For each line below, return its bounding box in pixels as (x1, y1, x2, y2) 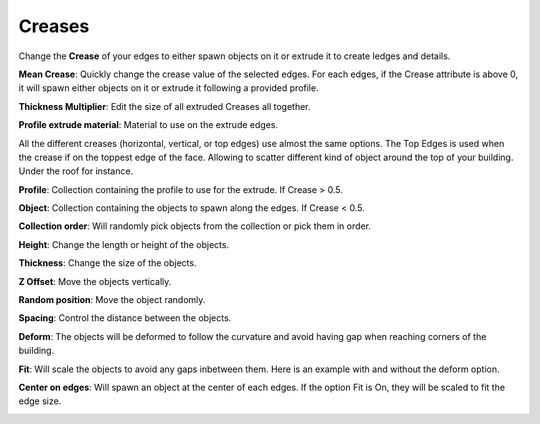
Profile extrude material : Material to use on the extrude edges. (18, 119, 279, 131)
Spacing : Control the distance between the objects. (18, 312, 232, 324)
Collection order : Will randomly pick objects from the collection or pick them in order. (18, 220, 372, 232)
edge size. (18, 395, 62, 407)
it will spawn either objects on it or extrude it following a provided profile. (18, 82, 319, 94)
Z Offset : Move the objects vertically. (18, 275, 172, 287)
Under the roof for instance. (18, 165, 134, 177)
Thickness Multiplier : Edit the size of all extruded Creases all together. (18, 100, 311, 112)
